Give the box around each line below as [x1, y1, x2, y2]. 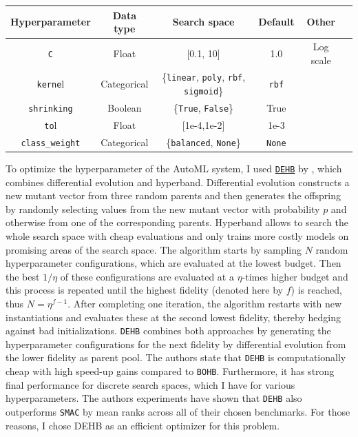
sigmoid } [184, 83, 224, 98]
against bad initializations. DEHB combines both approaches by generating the [6, 323, 331, 338]
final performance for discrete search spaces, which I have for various [6, 377, 295, 392]
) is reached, [291, 283, 342, 297]
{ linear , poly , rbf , [162, 70, 246, 84]
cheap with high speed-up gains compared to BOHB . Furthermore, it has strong [6, 364, 335, 378]
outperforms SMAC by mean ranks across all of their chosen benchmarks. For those [6, 404, 350, 418]
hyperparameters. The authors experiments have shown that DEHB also [6, 391, 302, 405]
